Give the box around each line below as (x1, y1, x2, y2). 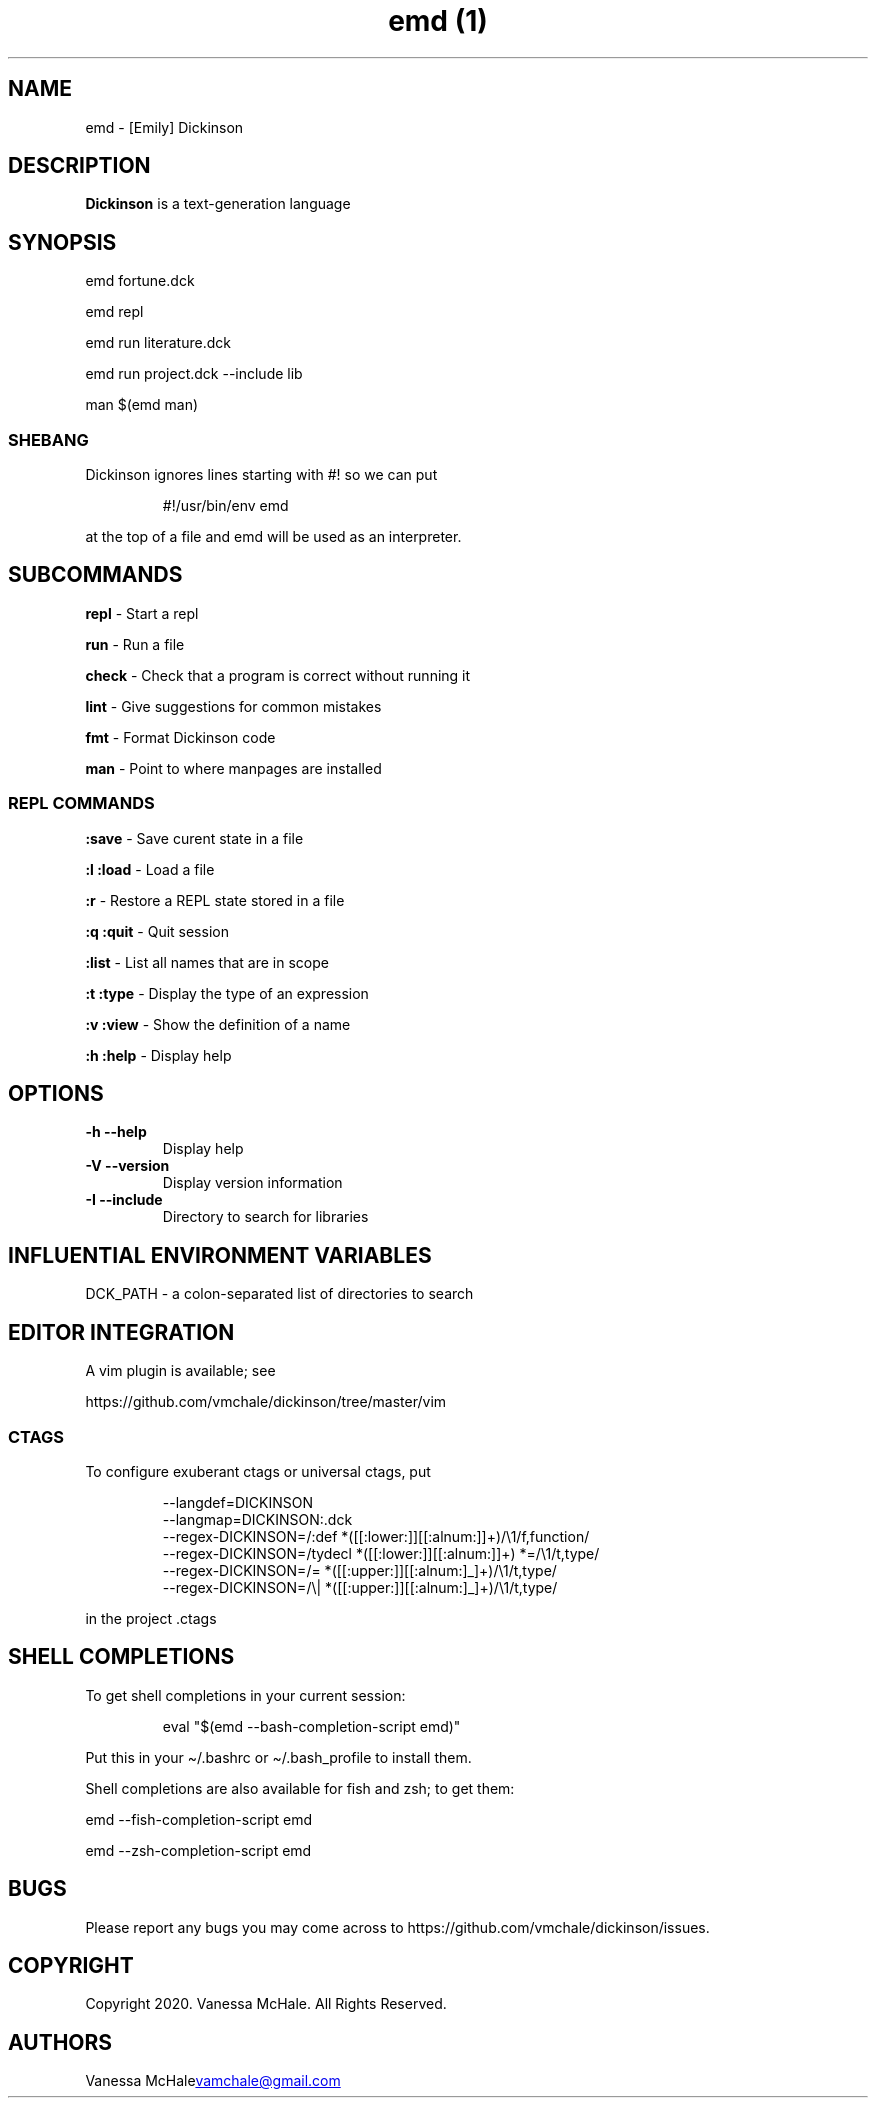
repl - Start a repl (85, 604, 199, 622)
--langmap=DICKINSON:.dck (162, 1510, 353, 1528)
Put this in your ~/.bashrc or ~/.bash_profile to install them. (85, 1748, 472, 1766)
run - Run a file (85, 635, 185, 653)
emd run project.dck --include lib (85, 365, 303, 383)
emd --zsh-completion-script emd (85, 1841, 312, 1859)
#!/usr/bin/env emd (162, 497, 289, 515)
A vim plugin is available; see (85, 1362, 276, 1380)
